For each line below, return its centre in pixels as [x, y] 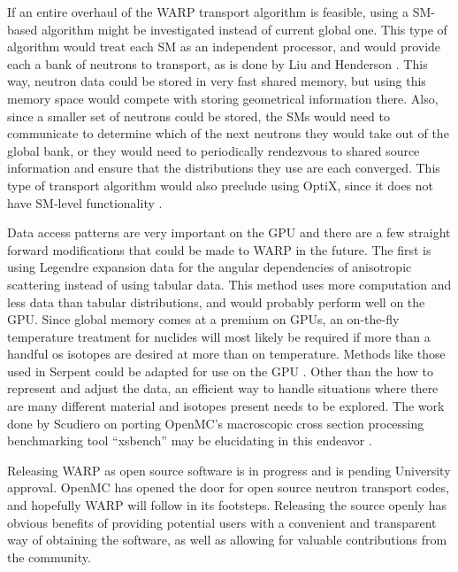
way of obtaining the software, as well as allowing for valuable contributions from [227, 540]
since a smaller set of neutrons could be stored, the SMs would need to [198, 116]
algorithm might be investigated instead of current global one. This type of [244, 29]
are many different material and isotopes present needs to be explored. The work [226, 406]
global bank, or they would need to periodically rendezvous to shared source [214, 150]
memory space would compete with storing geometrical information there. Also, [223, 98]
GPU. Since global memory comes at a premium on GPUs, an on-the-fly [203, 319]
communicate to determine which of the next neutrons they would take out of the [228, 133]
